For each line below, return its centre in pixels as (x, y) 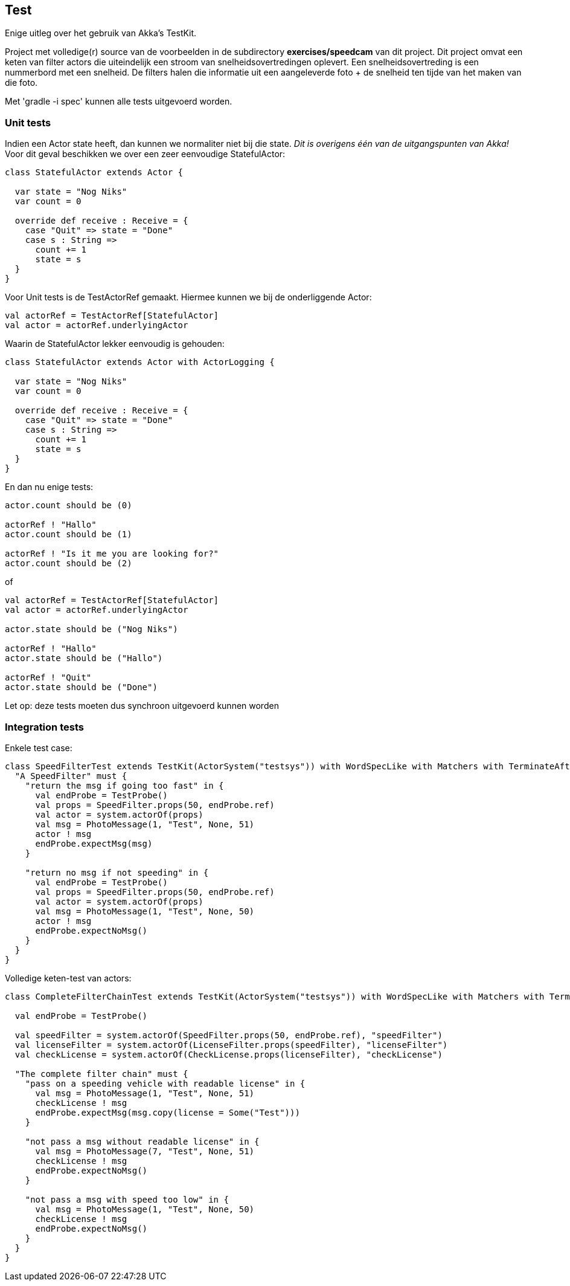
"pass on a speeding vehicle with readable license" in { (165, 1083)
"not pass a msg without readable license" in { (142, 1141)
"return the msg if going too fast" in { (124, 785)
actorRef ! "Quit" (48, 678)
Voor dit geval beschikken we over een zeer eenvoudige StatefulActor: (145, 154)
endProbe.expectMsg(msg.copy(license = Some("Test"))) (168, 1112)
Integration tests (44, 727)
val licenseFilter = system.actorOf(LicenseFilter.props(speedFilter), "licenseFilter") (231, 1045)
